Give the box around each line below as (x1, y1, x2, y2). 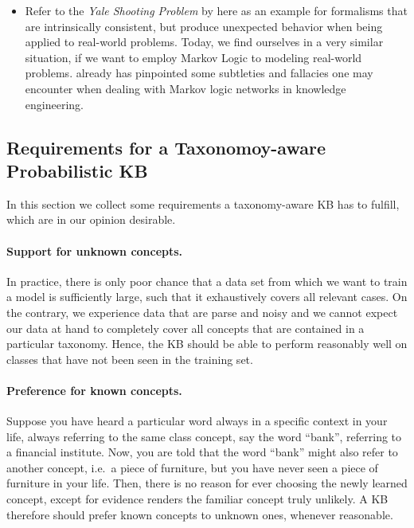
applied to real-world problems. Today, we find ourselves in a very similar (25, 33, 384, 50)
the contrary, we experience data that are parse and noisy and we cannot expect (6, 303, 398, 320)
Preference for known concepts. (6, 381, 182, 398)
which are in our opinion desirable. (6, 211, 176, 228)
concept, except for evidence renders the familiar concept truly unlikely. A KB (6, 491, 389, 507)
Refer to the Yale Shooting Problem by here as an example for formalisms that (25, 2, 408, 18)
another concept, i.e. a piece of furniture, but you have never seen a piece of (6, 459, 378, 475)
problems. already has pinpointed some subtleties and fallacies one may (25, 65, 373, 81)
